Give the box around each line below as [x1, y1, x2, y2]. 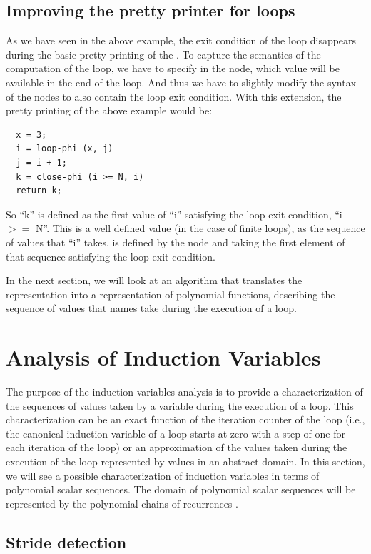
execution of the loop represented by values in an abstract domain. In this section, [6, 453, 365, 468]
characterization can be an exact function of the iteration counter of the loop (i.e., [6, 412, 365, 427]
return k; [16, 186, 62, 196]
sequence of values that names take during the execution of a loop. [6, 301, 297, 316]
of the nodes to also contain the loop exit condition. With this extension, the [6, 89, 342, 104]
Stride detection [6, 530, 127, 553]
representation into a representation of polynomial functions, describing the [6, 286, 335, 301]
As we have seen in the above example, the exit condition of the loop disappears [6, 33, 357, 48]
